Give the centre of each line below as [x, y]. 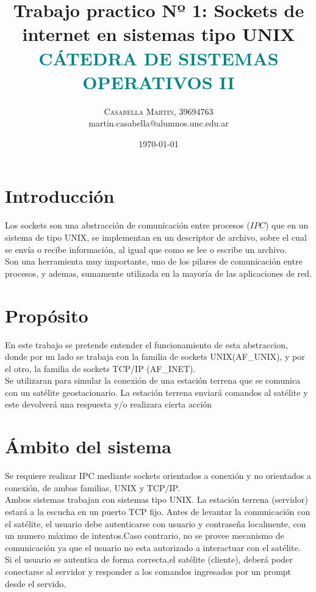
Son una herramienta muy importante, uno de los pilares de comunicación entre [154, 261]
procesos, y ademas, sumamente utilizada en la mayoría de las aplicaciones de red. [158, 273]
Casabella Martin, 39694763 [159, 111]
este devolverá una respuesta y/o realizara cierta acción [109, 404]
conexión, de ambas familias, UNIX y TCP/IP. [92, 487]
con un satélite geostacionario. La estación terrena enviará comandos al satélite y [156, 392]
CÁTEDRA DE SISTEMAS [159, 58]
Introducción [60, 196]
